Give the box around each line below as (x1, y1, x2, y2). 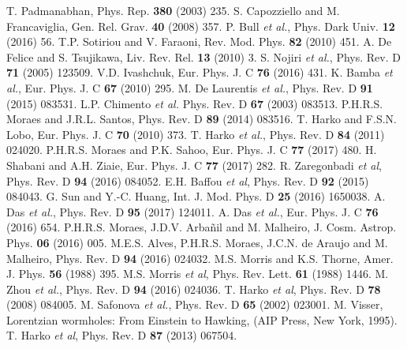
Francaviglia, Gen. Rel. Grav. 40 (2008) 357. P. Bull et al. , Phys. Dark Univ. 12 (6, 17, 395, 34)
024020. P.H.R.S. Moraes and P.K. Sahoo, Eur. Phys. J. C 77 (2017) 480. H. (6, 141, 377, 158)
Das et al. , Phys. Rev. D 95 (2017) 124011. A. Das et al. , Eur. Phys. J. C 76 (6, 203, 379, 220)
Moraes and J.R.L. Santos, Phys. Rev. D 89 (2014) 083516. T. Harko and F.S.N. (6, 111, 397, 127)
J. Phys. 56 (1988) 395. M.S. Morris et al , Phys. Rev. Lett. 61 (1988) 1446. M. (6, 265, 389, 282)
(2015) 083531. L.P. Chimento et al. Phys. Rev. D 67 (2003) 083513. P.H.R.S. (6, 95, 383, 111)
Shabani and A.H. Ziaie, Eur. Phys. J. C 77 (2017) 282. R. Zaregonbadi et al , (6, 156, 383, 173)
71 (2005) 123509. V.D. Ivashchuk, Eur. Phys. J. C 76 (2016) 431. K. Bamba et (6, 64, 393, 81)
